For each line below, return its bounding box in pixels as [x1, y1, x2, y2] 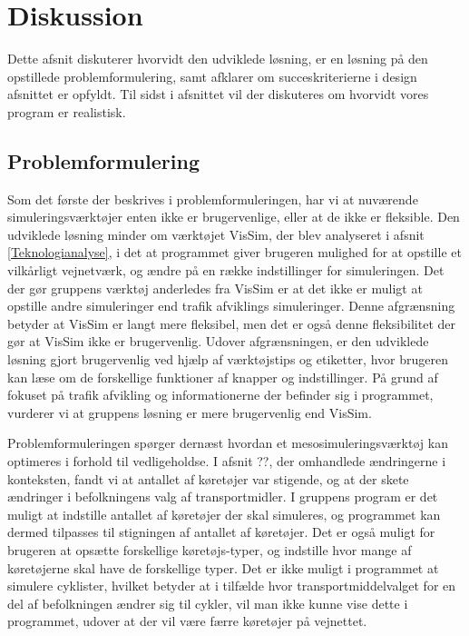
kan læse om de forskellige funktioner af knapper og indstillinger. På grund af [7, 367, 438, 386]
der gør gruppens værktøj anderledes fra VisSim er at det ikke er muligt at [7, 278, 423, 297]
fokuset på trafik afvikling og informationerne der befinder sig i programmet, [7, 385, 434, 404]
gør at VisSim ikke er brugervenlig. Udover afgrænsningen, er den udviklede [7, 332, 429, 351]
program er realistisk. [7, 102, 126, 121]
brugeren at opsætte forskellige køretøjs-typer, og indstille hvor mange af [7, 540, 412, 559]
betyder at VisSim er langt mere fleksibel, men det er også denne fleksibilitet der [7, 313, 455, 333]
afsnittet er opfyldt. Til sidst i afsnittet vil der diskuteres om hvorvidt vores [7, 84, 429, 104]
